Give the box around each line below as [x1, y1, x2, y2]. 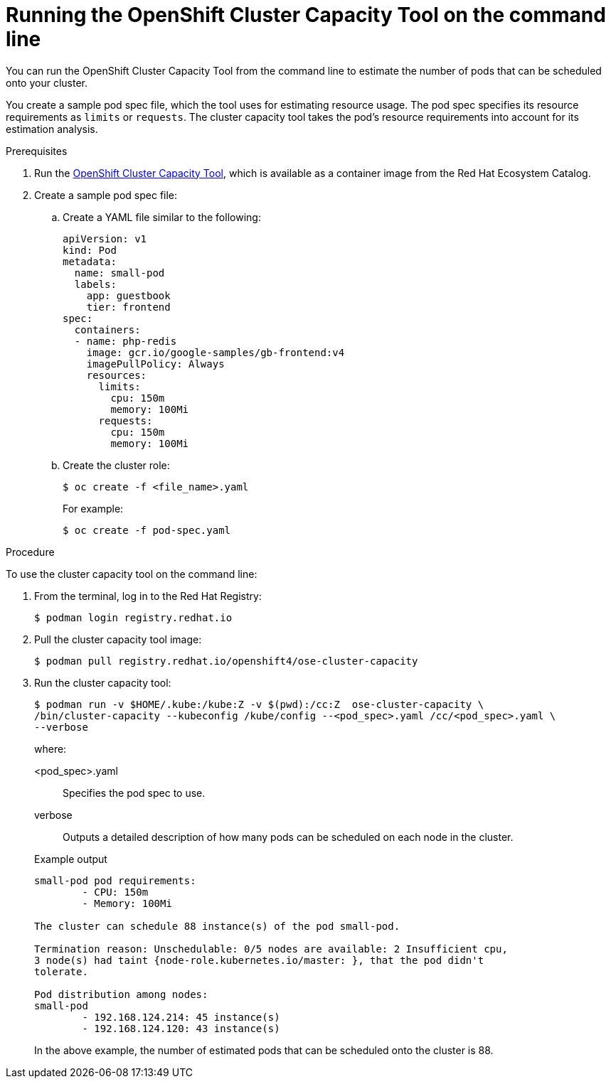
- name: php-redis [74, 335, 177, 347]
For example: [63, 502, 124, 515]
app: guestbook [86, 289, 171, 301]
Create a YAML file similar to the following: [63, 210, 261, 223]
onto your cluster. [6, 76, 88, 89]
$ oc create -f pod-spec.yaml [63, 524, 231, 536]
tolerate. [34, 965, 88, 977]
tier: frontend [86, 301, 171, 313]
